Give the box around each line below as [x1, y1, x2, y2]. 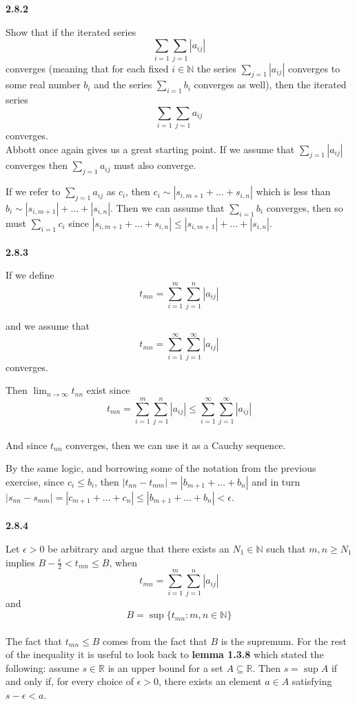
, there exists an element [158, 674, 262, 688]
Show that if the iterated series [6, 24, 136, 39]
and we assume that [6, 318, 90, 332]
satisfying [292, 674, 332, 688]
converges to [287, 61, 340, 75]
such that [266, 541, 306, 555]
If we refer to [6, 184, 61, 199]
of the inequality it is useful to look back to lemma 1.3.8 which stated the [6, 647, 324, 662]
